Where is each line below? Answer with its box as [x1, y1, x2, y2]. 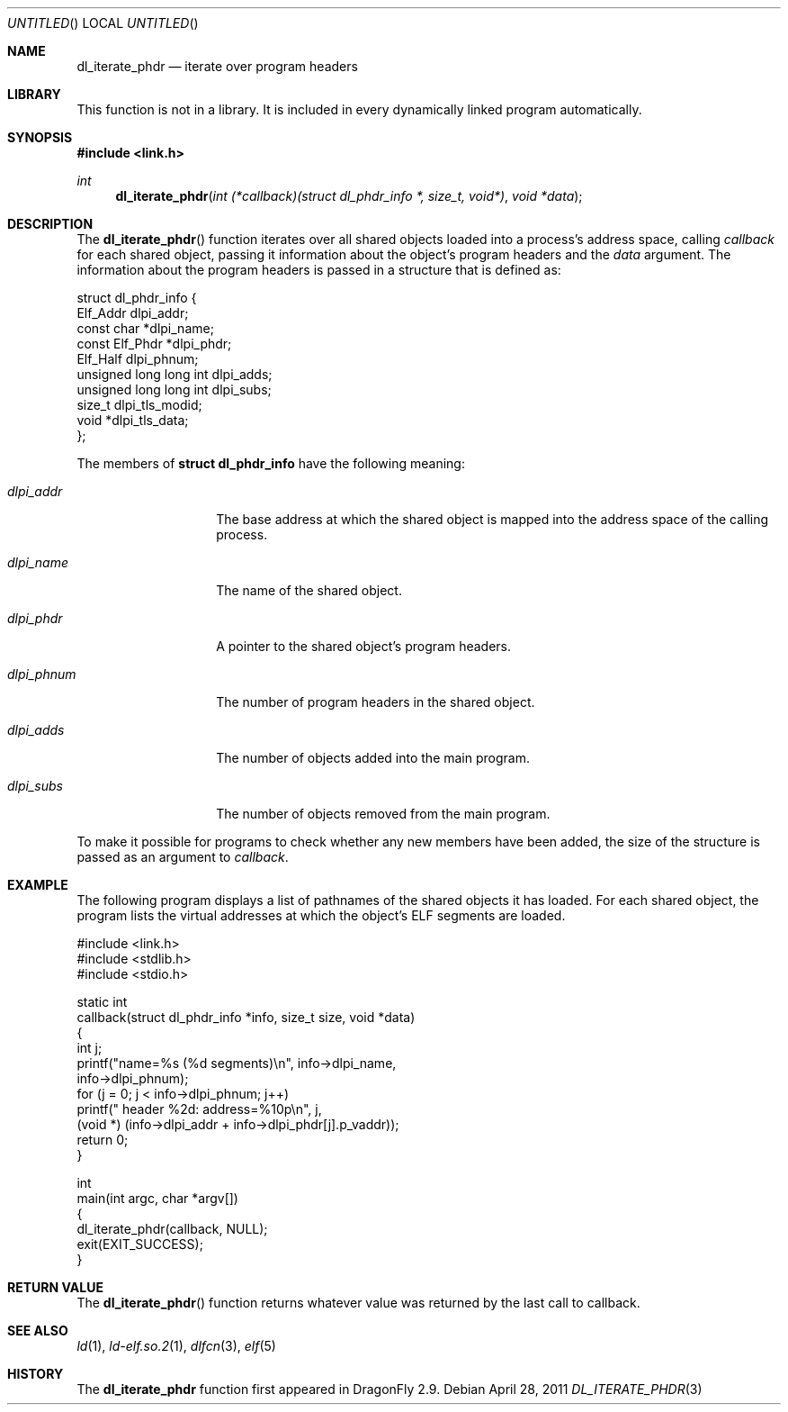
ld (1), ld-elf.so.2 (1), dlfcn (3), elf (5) [76, 1338, 276, 1353]
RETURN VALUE [7, 1280, 103, 1295]
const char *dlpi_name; [76, 321, 214, 336]
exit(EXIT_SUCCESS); [76, 1236, 203, 1252]
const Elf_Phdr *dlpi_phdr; [76, 336, 232, 351]
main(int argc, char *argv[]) [76, 1190, 238, 1206]
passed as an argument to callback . [76, 849, 289, 864]
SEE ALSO [7, 1323, 68, 1338]
